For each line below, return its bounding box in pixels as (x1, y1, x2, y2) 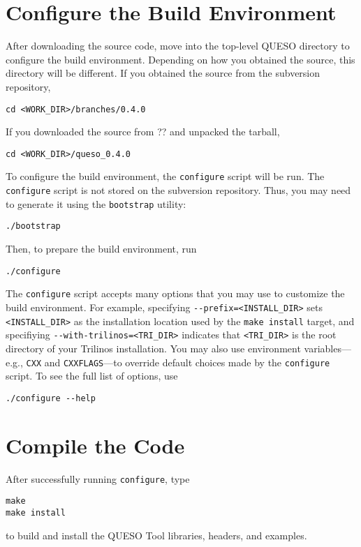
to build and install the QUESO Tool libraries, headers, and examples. (6, 527, 307, 542)
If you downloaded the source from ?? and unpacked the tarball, (6, 124, 280, 139)
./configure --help (6, 393, 96, 403)
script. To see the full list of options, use (6, 368, 178, 383)
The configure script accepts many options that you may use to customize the (6, 286, 345, 301)
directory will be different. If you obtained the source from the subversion (6, 66, 321, 80)
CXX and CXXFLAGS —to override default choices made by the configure (26, 354, 330, 369)
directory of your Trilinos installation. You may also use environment (6, 340, 301, 355)
